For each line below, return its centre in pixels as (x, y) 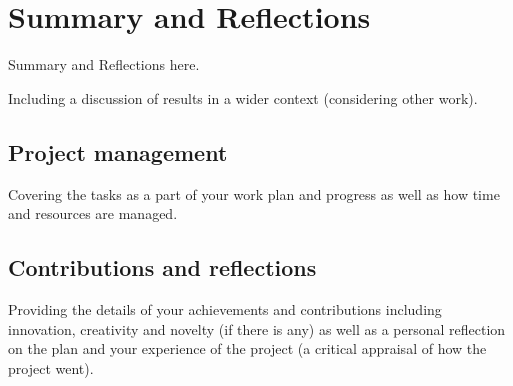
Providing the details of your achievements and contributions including (225, 308)
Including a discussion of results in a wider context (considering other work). (243, 97)
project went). (51, 367)
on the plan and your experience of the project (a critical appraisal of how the (247, 348)
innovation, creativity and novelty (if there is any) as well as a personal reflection (257, 328)
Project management (118, 151)
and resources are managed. (93, 213)
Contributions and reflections (162, 267)
